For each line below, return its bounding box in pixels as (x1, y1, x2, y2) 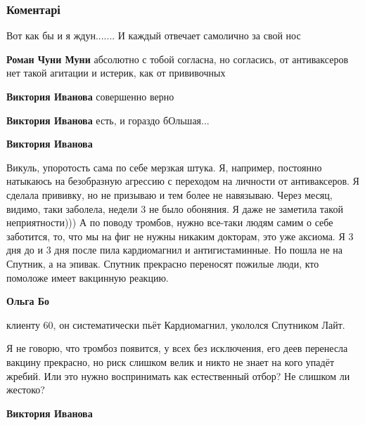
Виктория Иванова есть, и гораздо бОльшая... (6, 112, 210, 127)
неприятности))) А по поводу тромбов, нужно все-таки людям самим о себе (6, 215, 333, 230)
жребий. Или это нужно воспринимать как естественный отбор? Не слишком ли (6, 368, 350, 383)
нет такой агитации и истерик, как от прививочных (6, 65, 226, 80)
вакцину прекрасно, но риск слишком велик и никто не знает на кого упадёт (6, 354, 335, 369)
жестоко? (6, 382, 45, 397)
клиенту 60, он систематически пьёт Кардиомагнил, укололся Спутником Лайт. (6, 317, 345, 332)
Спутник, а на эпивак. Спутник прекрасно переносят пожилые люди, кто (6, 256, 319, 270)
